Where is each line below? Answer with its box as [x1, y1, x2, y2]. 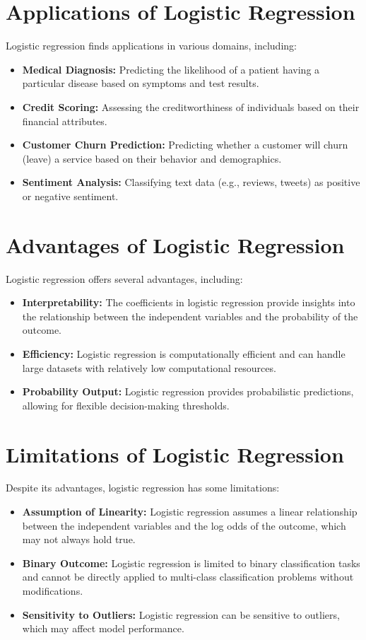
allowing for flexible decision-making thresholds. [22, 397, 230, 412]
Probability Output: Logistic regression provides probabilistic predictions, [22, 384, 354, 399]
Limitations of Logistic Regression [6, 439, 344, 468]
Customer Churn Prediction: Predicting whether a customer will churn [22, 137, 348, 152]
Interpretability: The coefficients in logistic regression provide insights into [22, 295, 355, 310]
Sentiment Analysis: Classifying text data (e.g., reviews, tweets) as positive [22, 175, 360, 190]
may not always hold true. [22, 532, 136, 547]
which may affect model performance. [22, 621, 184, 636]
